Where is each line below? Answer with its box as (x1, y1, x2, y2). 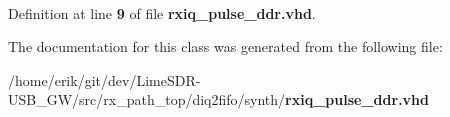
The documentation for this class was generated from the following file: (8, 36, 443, 57)
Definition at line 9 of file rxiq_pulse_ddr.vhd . (8, 2, 316, 23)
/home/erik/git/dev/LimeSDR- (8, 69, 201, 90)
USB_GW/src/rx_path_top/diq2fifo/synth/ (8, 89, 286, 110)
